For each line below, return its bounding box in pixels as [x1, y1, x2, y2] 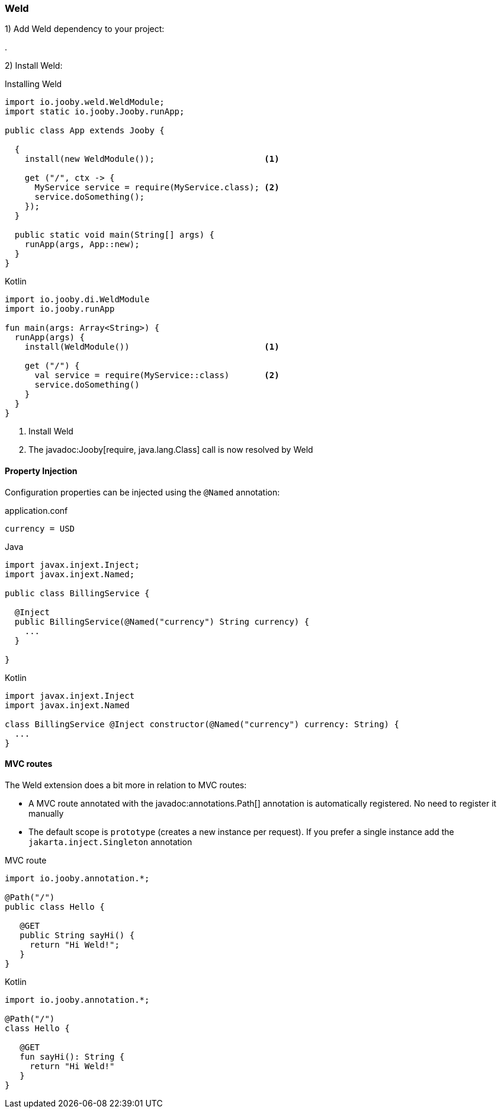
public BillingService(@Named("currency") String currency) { [14, 616, 310, 626]
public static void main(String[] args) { [14, 230, 215, 240]
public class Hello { [5, 901, 105, 911]
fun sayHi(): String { [20, 1051, 125, 1061]
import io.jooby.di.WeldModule [5, 295, 150, 305]
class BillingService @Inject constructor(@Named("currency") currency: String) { [5, 719, 399, 729]
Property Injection [5, 465, 78, 476]
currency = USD [5, 523, 75, 533]
